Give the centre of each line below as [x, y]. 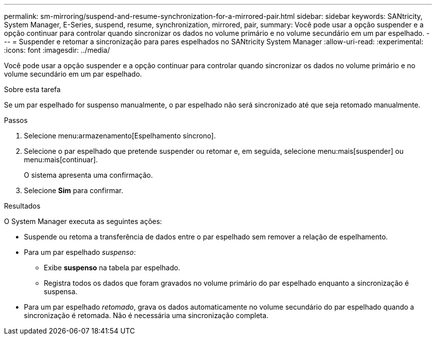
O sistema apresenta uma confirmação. [88, 175]
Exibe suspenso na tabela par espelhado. [112, 268]
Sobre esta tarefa [32, 89]
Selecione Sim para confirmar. [74, 190]
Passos [16, 120]
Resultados [22, 206]
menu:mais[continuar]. [61, 160]
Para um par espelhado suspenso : [80, 252]
